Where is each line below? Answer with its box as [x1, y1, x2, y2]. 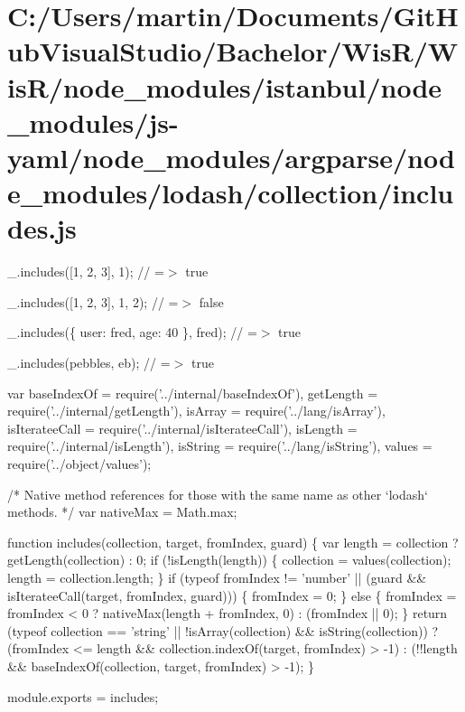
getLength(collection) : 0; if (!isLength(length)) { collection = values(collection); [7, 550, 451, 569]
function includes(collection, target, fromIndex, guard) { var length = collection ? [7, 532, 459, 551]
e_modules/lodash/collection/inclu [7, 174, 454, 211]
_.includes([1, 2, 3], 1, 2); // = [7, 292, 179, 311]
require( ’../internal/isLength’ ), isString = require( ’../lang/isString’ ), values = [7, 436, 432, 455]
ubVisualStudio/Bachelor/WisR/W [7, 33, 459, 70]
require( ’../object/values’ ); [7, 454, 152, 473]
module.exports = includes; [7, 687, 159, 706]
